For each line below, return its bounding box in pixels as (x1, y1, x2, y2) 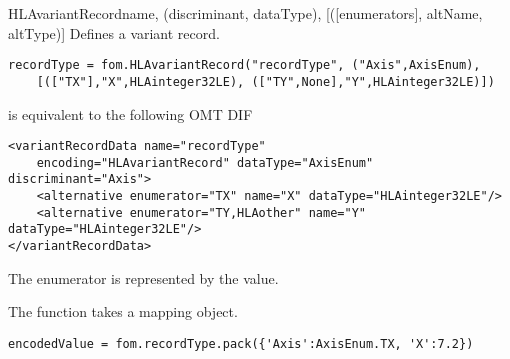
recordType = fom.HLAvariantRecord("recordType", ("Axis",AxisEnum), (8, 58, 481, 73)
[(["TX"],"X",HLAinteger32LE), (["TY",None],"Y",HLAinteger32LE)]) (36, 74, 495, 89)
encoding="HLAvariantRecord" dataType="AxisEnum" (36, 155, 374, 170)
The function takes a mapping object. (8, 301, 238, 322)
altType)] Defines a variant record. (8, 22, 220, 43)
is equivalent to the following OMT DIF (8, 103, 253, 124)
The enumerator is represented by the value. (8, 267, 279, 288)
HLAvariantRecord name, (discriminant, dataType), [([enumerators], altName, (8, 3, 483, 23)
